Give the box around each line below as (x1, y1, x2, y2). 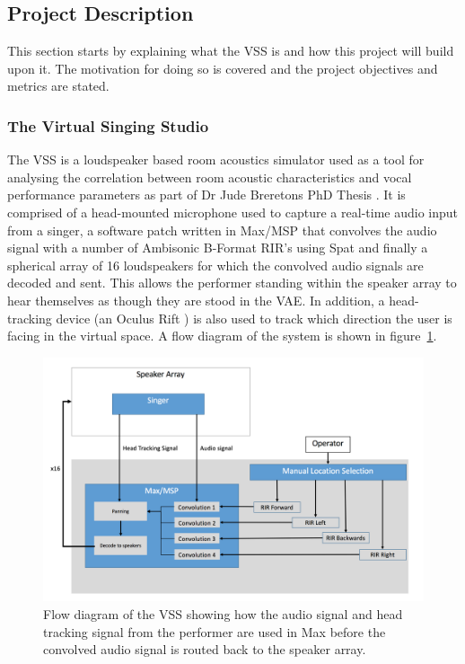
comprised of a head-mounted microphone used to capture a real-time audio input (7, 202, 458, 221)
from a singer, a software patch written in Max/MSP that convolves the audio (7, 220, 437, 239)
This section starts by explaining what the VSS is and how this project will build (7, 41, 454, 60)
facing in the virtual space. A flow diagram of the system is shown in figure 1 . (7, 326, 437, 345)
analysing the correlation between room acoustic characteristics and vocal (7, 167, 412, 186)
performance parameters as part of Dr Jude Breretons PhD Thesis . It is (7, 185, 406, 204)
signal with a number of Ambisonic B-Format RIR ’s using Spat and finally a (7, 238, 428, 257)
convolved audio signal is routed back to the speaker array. (43, 640, 366, 659)
